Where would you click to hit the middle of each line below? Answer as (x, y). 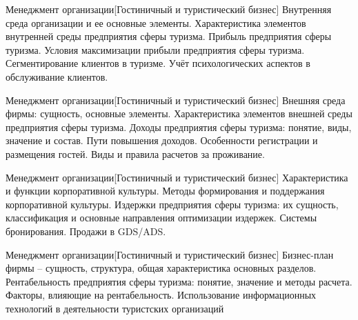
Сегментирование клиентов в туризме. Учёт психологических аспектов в (158, 63)
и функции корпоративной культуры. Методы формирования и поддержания (165, 191)
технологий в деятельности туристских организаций (115, 308)
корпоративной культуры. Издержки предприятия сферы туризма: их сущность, (172, 204)
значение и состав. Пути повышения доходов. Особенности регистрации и (162, 140)
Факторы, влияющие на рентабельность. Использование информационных (161, 295)
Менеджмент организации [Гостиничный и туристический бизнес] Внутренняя (169, 9)
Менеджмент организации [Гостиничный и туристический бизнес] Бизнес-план (170, 254)
